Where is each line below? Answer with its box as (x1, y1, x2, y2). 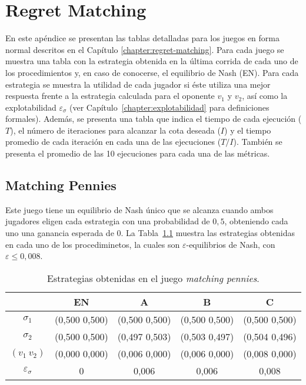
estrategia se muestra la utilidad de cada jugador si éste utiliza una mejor (5, 78, 271, 90)
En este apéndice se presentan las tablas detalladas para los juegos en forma (5, 32, 280, 44)
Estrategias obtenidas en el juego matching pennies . (47, 271, 260, 285)
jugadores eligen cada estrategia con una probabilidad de (5, 215, 210, 227)
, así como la (242, 89, 288, 102)
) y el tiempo (224, 124, 271, 136)
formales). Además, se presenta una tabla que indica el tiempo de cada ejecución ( (5, 112, 302, 125)
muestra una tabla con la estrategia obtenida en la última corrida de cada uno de (5, 55, 298, 67)
